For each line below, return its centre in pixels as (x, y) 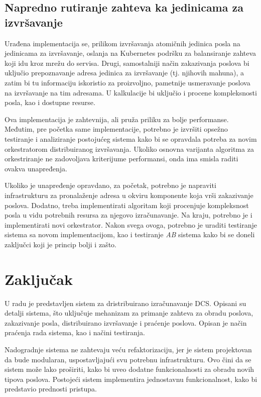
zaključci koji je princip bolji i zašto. (60, 244)
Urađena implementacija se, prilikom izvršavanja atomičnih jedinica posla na (122, 43)
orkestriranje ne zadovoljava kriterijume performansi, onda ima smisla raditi (121, 159)
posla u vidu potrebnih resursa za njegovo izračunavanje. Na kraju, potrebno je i (128, 215)
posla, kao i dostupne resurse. (50, 102)
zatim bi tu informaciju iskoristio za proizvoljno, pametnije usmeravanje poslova (127, 82)
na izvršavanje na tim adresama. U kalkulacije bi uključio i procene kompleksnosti (131, 92)
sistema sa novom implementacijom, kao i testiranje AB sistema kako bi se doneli (130, 234)
